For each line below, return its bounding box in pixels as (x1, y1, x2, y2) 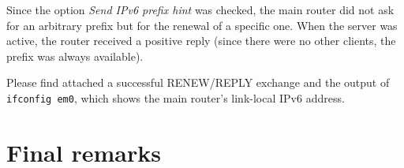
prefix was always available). (6, 47, 144, 64)
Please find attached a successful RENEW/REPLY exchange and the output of (6, 74, 390, 91)
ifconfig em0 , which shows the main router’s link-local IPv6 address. (6, 89, 345, 106)
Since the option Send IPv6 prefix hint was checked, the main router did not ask (6, 2, 395, 17)
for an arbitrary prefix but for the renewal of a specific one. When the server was (6, 17, 398, 33)
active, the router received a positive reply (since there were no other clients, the (6, 32, 396, 49)
